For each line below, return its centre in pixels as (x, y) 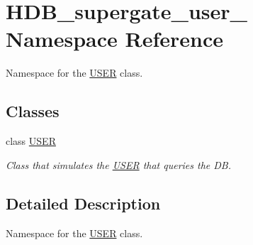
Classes (33, 111)
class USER (31, 141)
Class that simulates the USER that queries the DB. (119, 164)
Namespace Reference (114, 39)
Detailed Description (83, 203)
